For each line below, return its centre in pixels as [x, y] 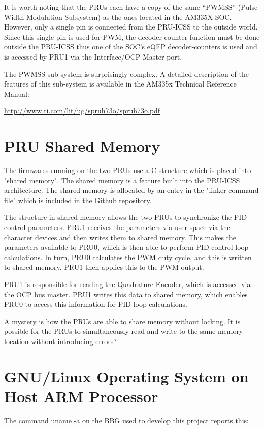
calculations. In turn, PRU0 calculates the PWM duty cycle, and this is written [128, 257]
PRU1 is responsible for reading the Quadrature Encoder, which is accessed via [127, 284]
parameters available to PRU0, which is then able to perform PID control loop [126, 247]
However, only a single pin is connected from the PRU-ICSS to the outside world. [131, 27]
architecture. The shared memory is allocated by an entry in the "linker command [131, 190]
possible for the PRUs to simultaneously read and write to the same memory [124, 331]
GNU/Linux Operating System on [126, 376]
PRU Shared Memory [82, 146]
